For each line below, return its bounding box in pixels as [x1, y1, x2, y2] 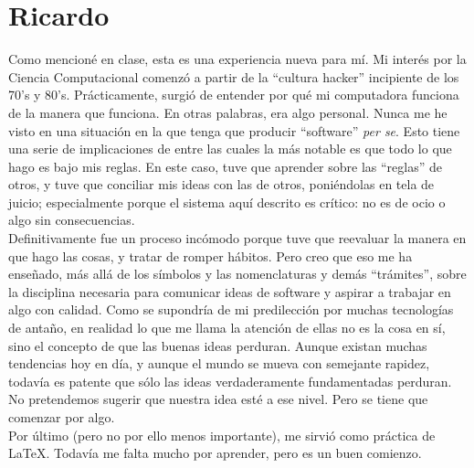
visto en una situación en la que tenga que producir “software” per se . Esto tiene [8, 121, 460, 140]
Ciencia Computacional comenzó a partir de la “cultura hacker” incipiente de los [8, 67, 459, 86]
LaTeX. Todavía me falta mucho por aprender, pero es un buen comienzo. [8, 443, 422, 463]
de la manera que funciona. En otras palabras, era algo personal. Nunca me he [8, 102, 448, 122]
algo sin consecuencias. [8, 210, 135, 229]
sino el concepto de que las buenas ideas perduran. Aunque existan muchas [8, 335, 427, 355]
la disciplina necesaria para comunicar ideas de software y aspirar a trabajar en [8, 282, 451, 301]
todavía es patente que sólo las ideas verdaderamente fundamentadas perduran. [8, 371, 452, 390]
